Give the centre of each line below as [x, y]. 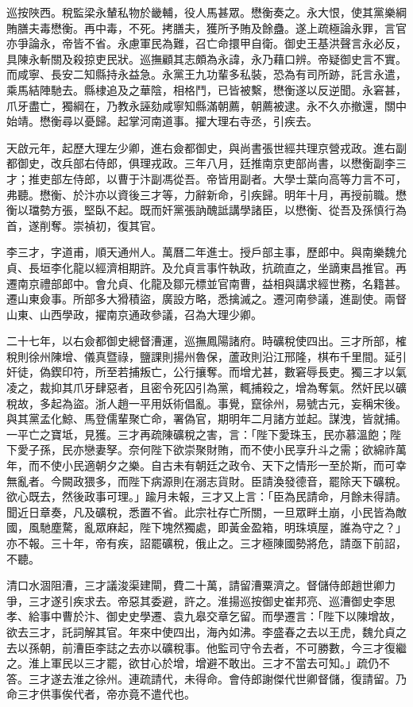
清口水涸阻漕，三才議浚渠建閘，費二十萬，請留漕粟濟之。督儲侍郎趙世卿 [195, 585]
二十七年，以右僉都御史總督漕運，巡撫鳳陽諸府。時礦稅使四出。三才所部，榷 [206, 341]
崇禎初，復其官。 [117, 225]
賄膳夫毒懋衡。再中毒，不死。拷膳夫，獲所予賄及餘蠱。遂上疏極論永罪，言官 [206, 27]
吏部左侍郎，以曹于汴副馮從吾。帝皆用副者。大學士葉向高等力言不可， [223, 178]
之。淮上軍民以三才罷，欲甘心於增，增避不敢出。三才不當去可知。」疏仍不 [198, 663]
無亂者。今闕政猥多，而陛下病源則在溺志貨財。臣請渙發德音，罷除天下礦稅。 [206, 480]
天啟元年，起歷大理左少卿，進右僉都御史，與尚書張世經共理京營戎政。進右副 [206, 147]
